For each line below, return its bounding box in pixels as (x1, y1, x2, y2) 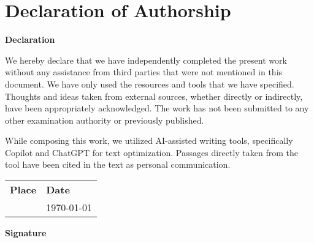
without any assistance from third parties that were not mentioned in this (5, 65, 283, 78)
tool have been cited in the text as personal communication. (5, 158, 231, 171)
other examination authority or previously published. (5, 113, 204, 126)
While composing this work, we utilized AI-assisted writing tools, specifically (5, 134, 293, 147)
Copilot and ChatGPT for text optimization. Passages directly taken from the (5, 146, 299, 159)
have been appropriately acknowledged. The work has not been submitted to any (5, 102, 309, 114)
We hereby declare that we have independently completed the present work (5, 53, 287, 66)
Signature (5, 226, 47, 239)
